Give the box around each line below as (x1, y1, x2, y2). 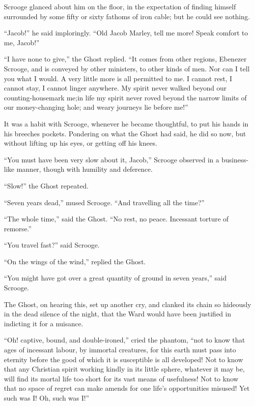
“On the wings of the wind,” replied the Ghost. (4, 256, 146, 266)
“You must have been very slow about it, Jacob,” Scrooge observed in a (4, 154, 220, 164)
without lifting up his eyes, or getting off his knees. (4, 138, 157, 148)
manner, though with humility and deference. (16, 164, 153, 174)
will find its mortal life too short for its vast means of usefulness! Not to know (4, 373, 239, 383)
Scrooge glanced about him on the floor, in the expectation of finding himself (4, 1, 236, 11)
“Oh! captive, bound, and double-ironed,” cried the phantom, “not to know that (4, 335, 245, 345)
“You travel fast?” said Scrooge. (4, 240, 100, 250)
